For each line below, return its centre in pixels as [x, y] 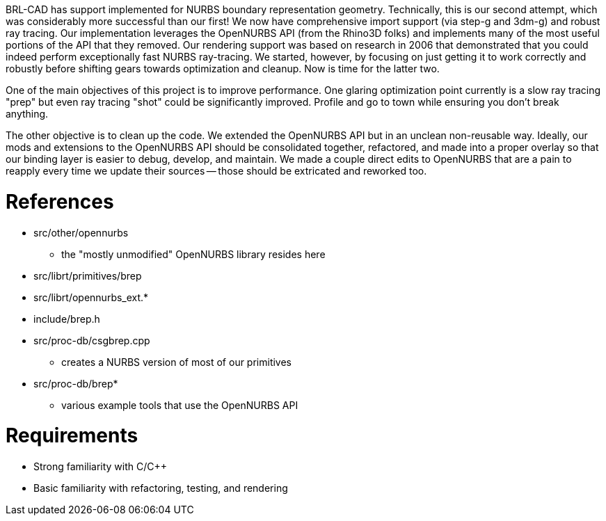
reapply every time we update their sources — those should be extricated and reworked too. [216, 171]
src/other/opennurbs [81, 232]
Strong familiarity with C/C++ [101, 466]
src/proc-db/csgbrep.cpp [92, 340]
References [60, 201]
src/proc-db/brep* [76, 383]
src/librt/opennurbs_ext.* [91, 297]
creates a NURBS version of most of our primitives [177, 362]
